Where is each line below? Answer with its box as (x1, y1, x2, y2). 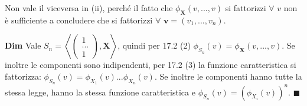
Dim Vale (5, 39, 41, 52)
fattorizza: (5, 70, 41, 82)
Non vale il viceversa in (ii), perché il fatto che (5, 2, 173, 13)
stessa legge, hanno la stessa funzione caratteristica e (5, 86, 195, 98)
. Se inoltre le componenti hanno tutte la (154, 70, 302, 82)
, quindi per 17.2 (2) (117, 39, 191, 52)
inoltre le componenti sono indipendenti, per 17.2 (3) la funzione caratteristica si (5, 59, 296, 71)
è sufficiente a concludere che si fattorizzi (5, 13, 153, 26)
